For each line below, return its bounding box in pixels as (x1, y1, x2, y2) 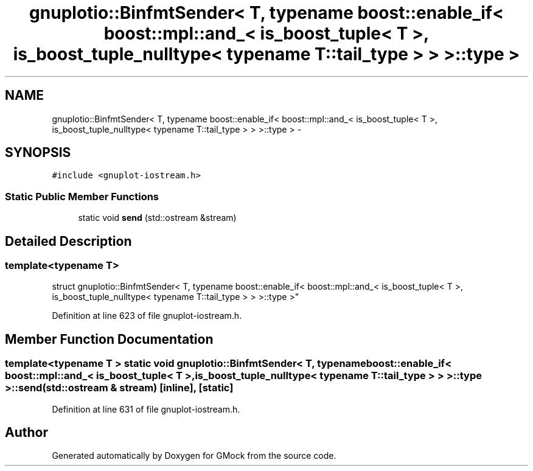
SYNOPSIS (5, 145, 71, 161)
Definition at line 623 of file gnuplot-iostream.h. (52, 310, 242, 321)
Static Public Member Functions (5, 190, 159, 203)
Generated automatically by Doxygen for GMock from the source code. (52, 450, 336, 461)
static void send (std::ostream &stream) (78, 212, 237, 223)
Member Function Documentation (5, 331, 214, 347)
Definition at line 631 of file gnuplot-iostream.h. (52, 403, 240, 414)
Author (5, 425, 48, 441)
